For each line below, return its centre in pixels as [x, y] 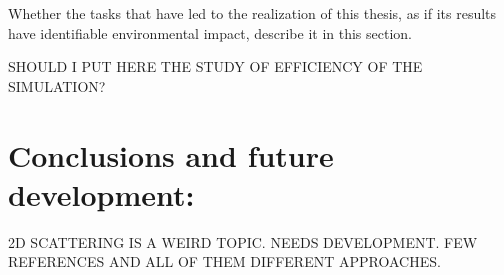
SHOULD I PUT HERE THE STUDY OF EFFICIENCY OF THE [215, 66]
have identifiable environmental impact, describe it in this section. [210, 32]
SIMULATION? [57, 85]
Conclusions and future [171, 154]
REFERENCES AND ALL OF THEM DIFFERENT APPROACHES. [224, 261]
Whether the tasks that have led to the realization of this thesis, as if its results [252, 13]
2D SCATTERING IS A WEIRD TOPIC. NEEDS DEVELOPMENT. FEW [243, 241]
